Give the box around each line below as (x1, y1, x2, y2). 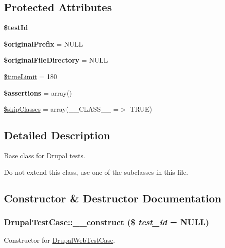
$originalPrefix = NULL (4, 38, 83, 49)
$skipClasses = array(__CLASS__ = (4, 104, 119, 114)
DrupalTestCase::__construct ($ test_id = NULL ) (4, 215, 209, 228)
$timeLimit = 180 (4, 71, 57, 81)
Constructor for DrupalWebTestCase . (4, 235, 115, 245)
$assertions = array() (4, 87, 72, 98)
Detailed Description (4, 128, 111, 143)
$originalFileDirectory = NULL (4, 55, 108, 65)
